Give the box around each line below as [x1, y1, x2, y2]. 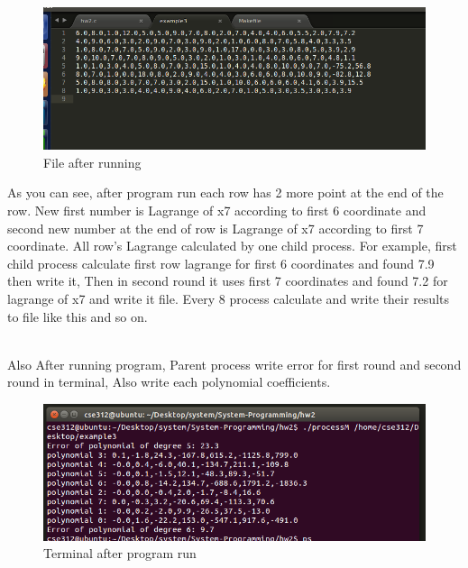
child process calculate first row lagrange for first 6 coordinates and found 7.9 [7, 253, 435, 272]
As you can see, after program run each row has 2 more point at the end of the [7, 183, 444, 202]
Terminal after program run [43, 544, 197, 563]
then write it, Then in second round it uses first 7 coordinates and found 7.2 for [7, 271, 448, 290]
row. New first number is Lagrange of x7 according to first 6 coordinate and [7, 200, 427, 219]
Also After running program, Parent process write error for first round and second [7, 354, 462, 373]
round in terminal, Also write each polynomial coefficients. [7, 372, 331, 391]
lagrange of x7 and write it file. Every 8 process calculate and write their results [7, 289, 449, 307]
